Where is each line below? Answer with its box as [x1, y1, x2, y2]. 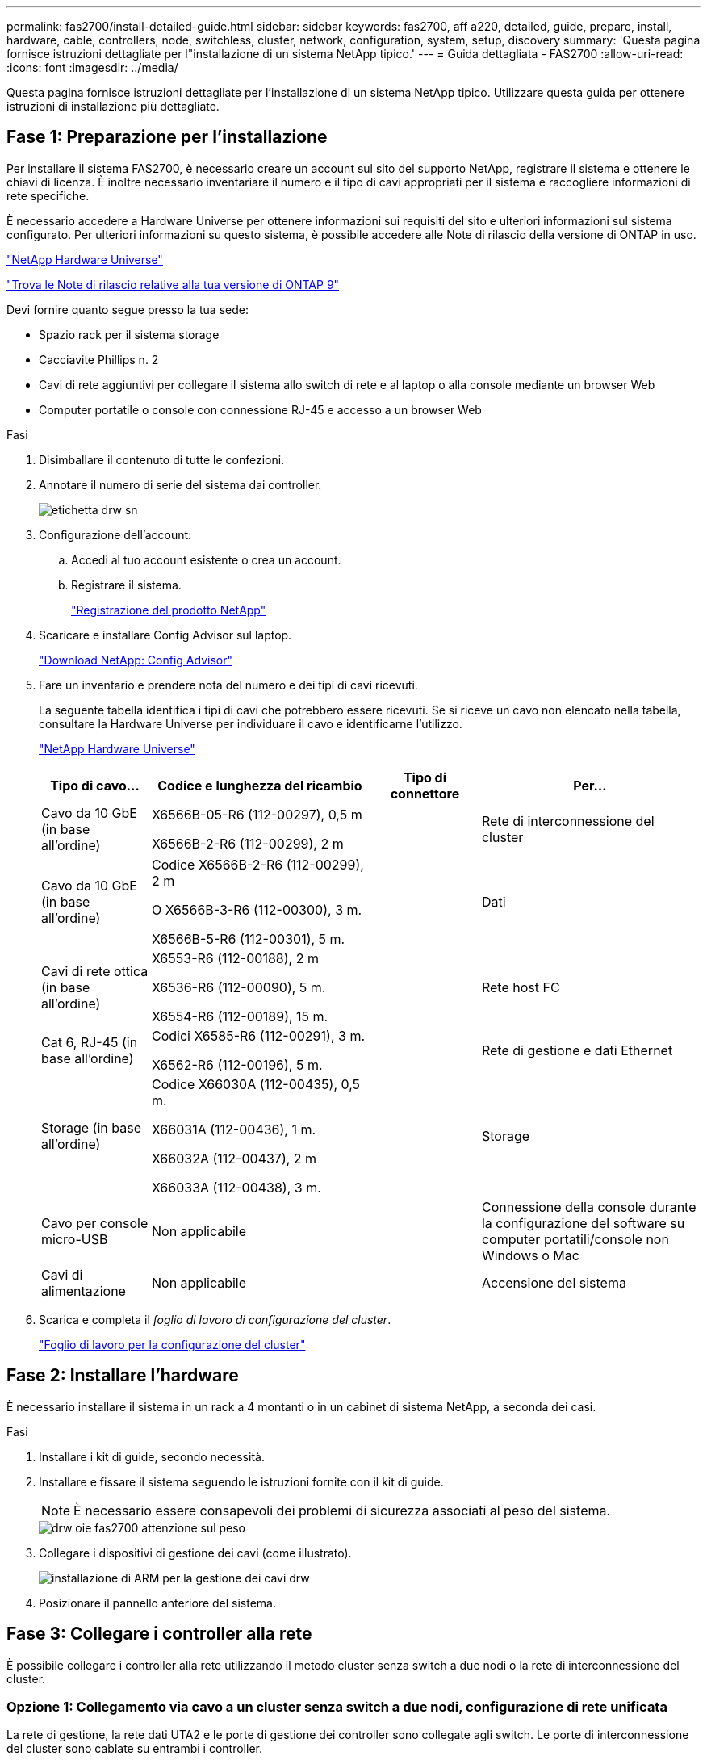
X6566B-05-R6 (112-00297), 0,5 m [151, 806, 362, 823]
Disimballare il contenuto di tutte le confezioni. [39, 452, 285, 467]
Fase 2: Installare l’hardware [6, 1365, 239, 1386]
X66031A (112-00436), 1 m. [151, 1121, 316, 1138]
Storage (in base [41, 1119, 141, 1136]
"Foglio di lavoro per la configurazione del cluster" [39, 1337, 306, 1351]
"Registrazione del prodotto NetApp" [71, 602, 266, 617]
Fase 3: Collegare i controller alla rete [6, 1624, 312, 1645]
